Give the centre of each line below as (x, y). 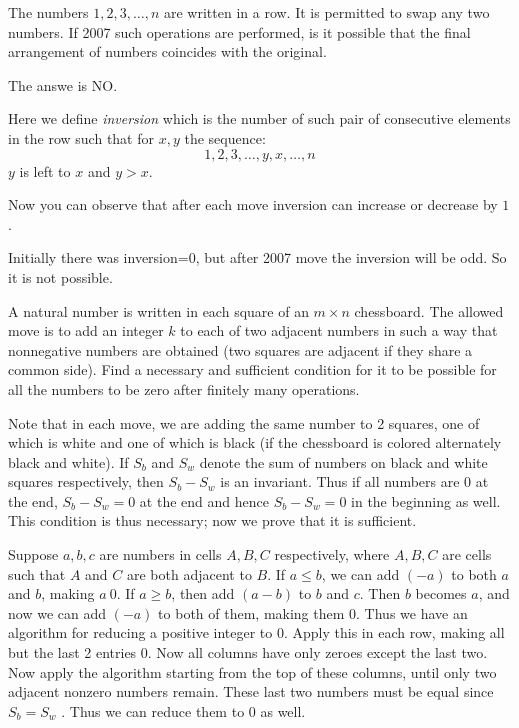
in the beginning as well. (426, 500)
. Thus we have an (412, 612)
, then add (203, 593)
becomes (441, 593)
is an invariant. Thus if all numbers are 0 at (354, 481)
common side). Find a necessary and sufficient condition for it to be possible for (252, 369)
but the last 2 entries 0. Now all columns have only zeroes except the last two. (248, 652)
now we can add (57, 612)
